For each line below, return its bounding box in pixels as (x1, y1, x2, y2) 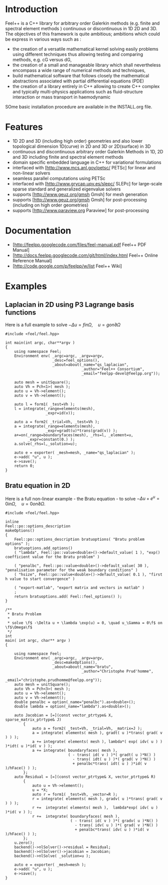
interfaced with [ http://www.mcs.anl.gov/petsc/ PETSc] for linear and (12, 164, 155, 170)
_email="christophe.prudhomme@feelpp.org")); (5, 677, 102, 683)
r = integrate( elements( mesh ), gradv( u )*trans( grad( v (32, 797, 163, 802)
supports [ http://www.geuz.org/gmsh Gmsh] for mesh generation (12, 191, 148, 197)
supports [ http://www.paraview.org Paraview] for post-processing (12, 207, 149, 213)
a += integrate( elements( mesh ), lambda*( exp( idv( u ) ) (32, 739, 163, 744)
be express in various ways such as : (5, 36, 82, 42)
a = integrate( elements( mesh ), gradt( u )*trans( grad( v (32, 730, 163, 736)
